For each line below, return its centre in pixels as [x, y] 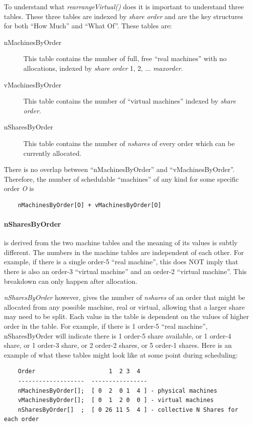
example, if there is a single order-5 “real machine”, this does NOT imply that [121, 262]
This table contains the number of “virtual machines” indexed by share [130, 101]
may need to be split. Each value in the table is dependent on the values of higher [126, 316]
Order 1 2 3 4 [79, 372]
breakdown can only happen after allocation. [71, 281]
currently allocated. [53, 153]
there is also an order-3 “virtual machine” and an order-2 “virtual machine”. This [126, 271]
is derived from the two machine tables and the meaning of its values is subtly [121, 243]
